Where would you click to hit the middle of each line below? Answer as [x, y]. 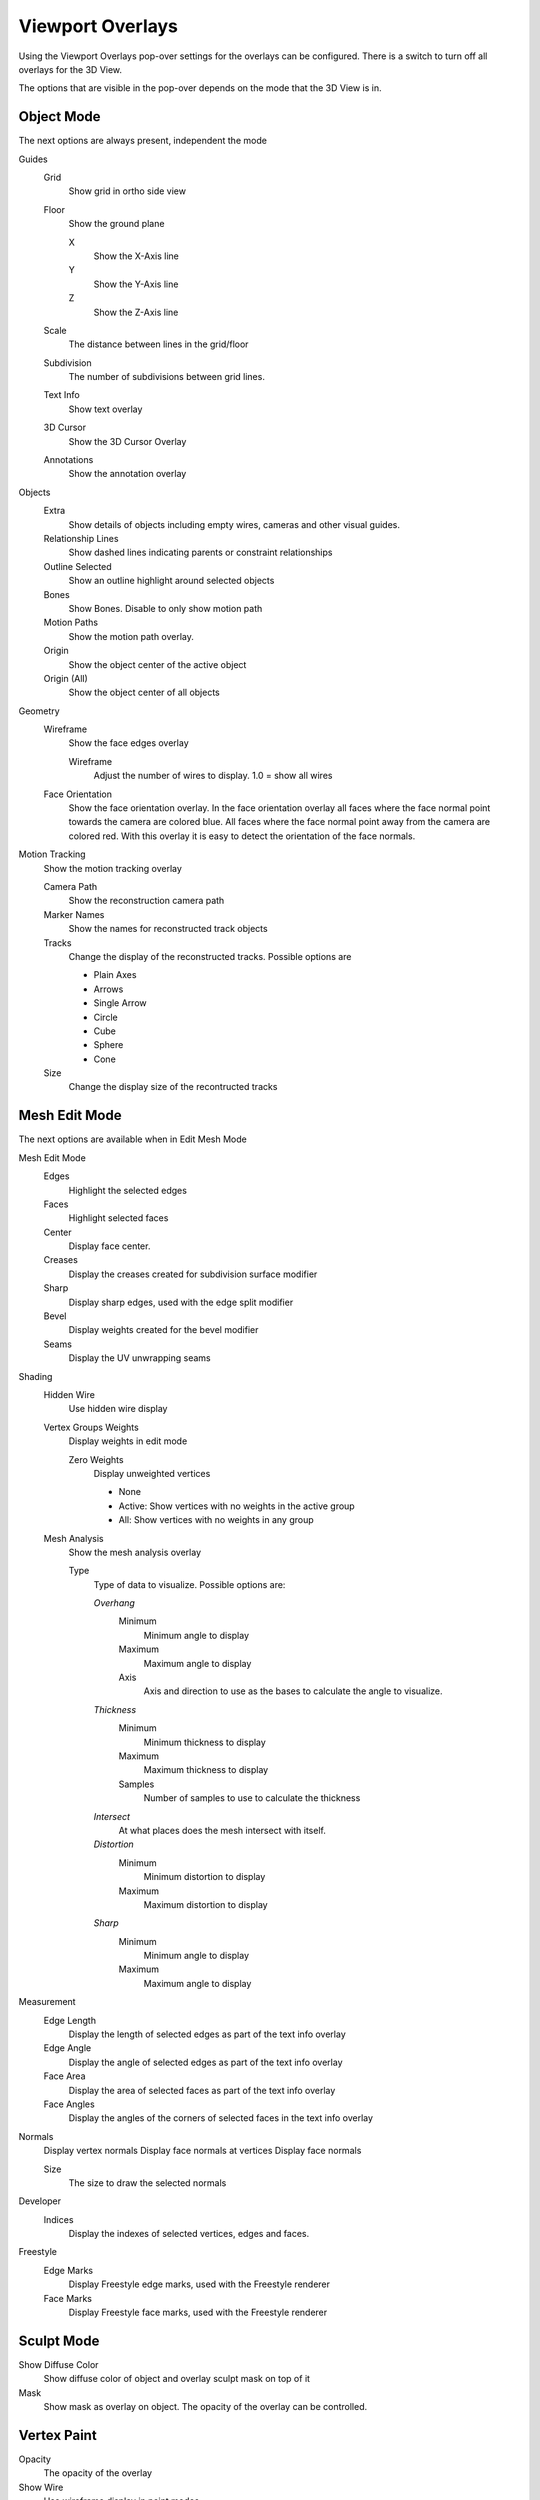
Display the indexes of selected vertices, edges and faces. [189, 2234]
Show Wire [41, 2487]
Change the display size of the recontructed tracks [173, 1087]
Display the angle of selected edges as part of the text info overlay [206, 2062]
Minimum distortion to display [204, 1877]
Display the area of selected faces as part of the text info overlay [202, 2090]
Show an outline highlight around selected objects [171, 581]
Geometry [39, 711]
